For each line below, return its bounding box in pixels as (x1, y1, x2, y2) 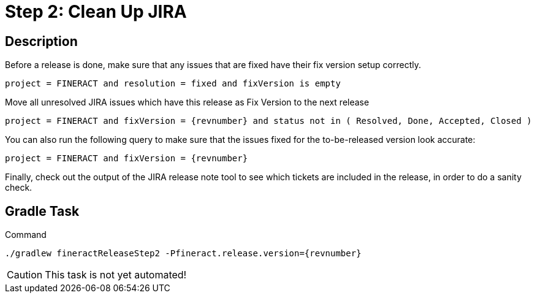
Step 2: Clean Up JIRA (5, 1, 187, 22)
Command (5, 229, 47, 240)
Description (5, 33, 78, 49)
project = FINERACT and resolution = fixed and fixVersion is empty (5, 78, 341, 89)
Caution (7, 269, 43, 281)
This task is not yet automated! (45, 269, 187, 281)
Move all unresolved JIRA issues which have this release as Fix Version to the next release (5, 97, 370, 108)
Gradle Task (5, 203, 80, 219)
